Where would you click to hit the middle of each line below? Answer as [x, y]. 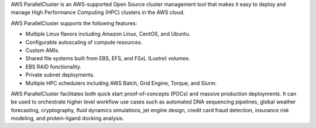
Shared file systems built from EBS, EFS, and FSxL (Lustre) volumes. [108, 58]
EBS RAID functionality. [54, 67]
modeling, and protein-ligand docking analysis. [67, 118]
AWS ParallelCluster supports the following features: [74, 23]
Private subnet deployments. [60, 75]
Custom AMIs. [42, 50]
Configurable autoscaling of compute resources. [84, 42]
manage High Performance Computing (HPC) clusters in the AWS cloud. [98, 12]
